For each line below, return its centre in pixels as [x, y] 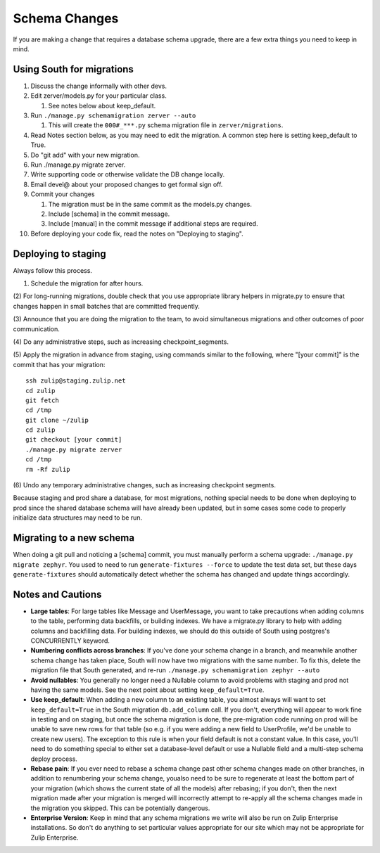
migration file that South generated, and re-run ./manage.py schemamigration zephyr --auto [175, 670]
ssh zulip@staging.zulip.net [76, 381]
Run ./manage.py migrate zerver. [78, 165]
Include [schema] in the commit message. [109, 214]
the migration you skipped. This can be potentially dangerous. [120, 808]
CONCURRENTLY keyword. [70, 641]
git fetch [42, 400]
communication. [36, 329]
